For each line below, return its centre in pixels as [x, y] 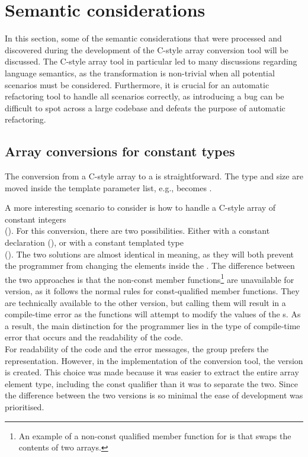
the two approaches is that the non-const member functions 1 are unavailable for [150, 278]
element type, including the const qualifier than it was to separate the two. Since [151, 383]
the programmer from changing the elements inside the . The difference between [150, 265]
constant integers [36, 219]
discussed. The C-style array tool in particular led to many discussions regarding [151, 61]
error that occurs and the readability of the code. [94, 337]
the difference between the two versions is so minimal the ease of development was [154, 395]
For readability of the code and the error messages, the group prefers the [137, 349]
